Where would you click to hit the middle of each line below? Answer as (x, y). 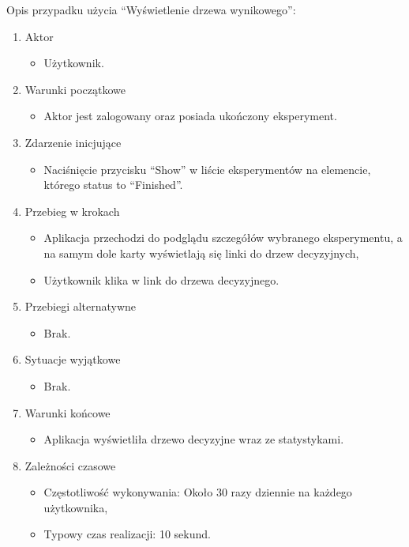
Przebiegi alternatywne (81, 306)
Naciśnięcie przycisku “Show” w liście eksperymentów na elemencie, (207, 169)
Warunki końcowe (68, 412)
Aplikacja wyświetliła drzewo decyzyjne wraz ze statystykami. (194, 439)
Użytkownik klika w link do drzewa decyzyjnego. (161, 279)
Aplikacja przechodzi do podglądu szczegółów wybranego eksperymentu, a (223, 238)
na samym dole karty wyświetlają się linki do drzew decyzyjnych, (201, 253)
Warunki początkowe (75, 89)
